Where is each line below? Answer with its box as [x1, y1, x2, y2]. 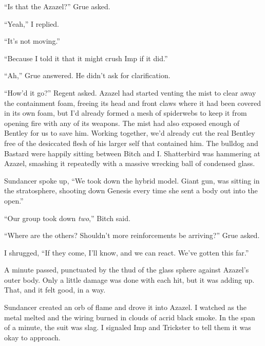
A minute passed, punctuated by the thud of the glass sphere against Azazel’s [4, 264, 249, 275]
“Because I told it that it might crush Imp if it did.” [4, 52, 168, 63]
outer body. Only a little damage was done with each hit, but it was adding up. [4, 274, 255, 285]
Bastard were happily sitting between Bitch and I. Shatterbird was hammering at [4, 148, 260, 158]
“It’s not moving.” [4, 35, 60, 46]
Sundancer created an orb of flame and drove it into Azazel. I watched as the [4, 302, 247, 313]
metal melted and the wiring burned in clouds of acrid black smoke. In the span [4, 312, 255, 322]
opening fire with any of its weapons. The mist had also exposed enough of [4, 117, 240, 128]
